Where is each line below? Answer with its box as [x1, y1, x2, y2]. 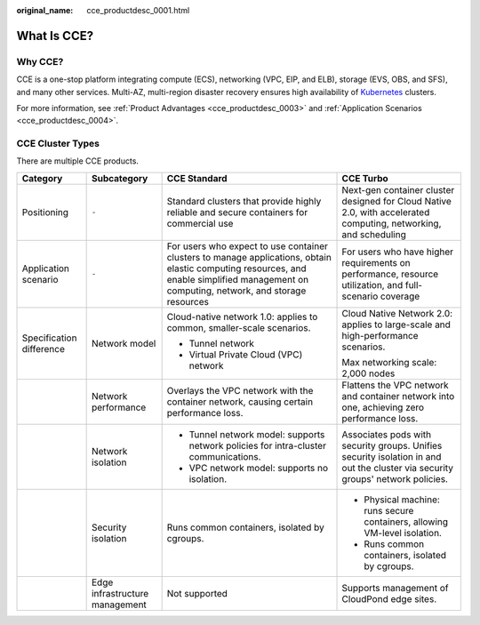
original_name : [16, 5, 74, 15]
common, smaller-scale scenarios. [166, 321, 311, 333]
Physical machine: [364, 493, 440, 506]
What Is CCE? [16, 28, 93, 44]
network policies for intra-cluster [188, 439, 326, 452]
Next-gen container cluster [341, 183, 455, 196]
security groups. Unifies [341, 439, 443, 452]
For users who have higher [341, 245, 453, 258]
